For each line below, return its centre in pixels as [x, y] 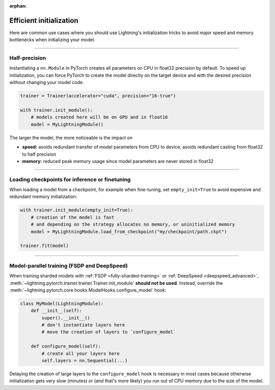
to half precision [39, 154]
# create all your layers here [80, 353]
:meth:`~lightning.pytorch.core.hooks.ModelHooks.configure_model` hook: [88, 290]
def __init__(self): [57, 311]
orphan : [18, 6]
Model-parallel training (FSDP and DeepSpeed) [69, 266]
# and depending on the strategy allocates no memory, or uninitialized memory [133, 225]
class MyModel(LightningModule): [62, 303]
